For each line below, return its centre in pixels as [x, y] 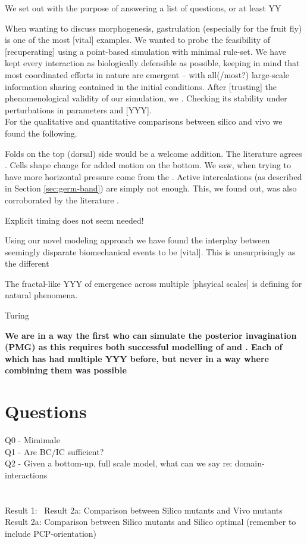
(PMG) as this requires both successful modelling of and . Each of [144, 347]
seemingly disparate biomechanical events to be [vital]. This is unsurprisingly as [150, 251]
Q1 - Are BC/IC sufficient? [54, 451]
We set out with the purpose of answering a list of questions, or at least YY [143, 8]
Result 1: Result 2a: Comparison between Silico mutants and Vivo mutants [144, 510]
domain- [250, 463]
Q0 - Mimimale [32, 440]
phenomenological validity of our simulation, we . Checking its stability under [146, 98]
